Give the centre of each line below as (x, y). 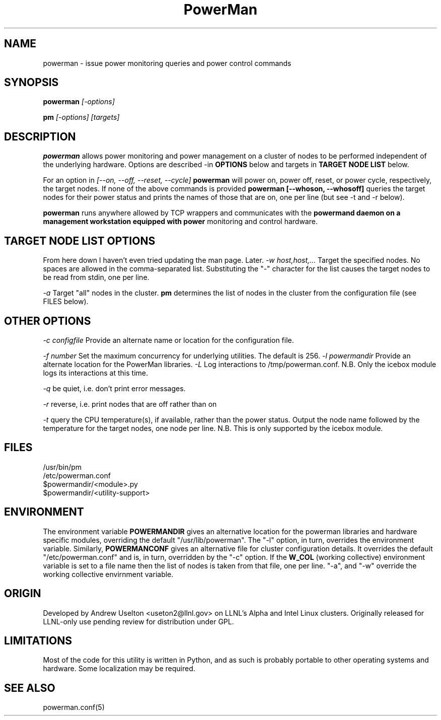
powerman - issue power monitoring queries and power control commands (167, 63)
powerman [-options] (79, 102)
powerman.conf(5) (74, 707)
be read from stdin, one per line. (96, 277)
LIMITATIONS (38, 640)
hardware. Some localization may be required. (119, 669)
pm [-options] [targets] (81, 117)
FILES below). (66, 302)
